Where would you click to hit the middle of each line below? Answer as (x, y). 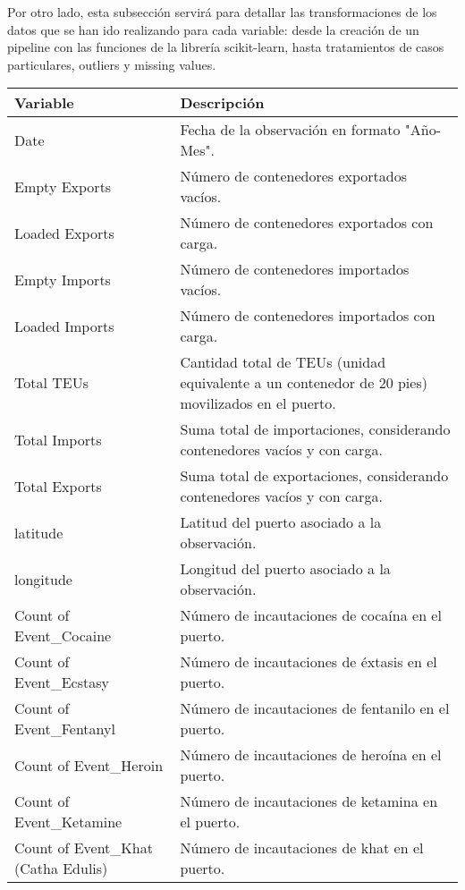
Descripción (222, 103)
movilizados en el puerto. (258, 403)
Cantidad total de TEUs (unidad (283, 362)
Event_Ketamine (68, 822)
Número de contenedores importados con (308, 316)
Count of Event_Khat (84, 848)
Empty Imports (63, 279)
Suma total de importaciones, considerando (315, 429)
